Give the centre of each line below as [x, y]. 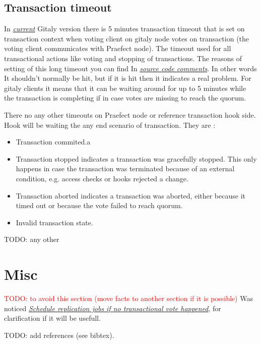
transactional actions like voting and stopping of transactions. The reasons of [123, 58]
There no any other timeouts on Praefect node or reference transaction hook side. [130, 114]
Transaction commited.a [53, 142]
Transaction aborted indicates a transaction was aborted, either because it [130, 195]
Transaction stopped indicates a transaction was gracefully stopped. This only [136, 158]
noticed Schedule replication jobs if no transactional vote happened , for [113, 308]
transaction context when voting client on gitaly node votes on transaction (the [127, 38]
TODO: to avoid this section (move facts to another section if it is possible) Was [128, 298]
